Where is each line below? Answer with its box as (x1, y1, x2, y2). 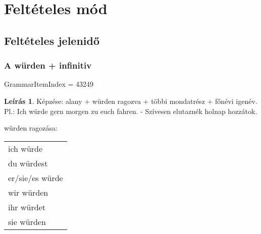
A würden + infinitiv (4, 59, 92, 72)
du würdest (8, 157, 48, 169)
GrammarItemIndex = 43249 (4, 79, 94, 89)
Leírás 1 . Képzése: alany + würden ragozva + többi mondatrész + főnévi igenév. (4, 95, 257, 106)
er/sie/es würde (8, 171, 63, 184)
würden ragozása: (4, 123, 58, 133)
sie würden (8, 215, 46, 227)
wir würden (8, 186, 48, 198)
